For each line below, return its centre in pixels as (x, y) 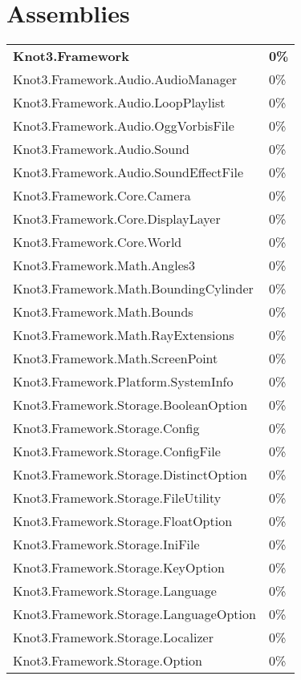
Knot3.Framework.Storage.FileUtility (117, 498)
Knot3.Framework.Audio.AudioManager (125, 79)
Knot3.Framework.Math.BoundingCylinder (133, 289)
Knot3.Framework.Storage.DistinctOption (130, 475)
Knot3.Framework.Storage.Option (108, 661)
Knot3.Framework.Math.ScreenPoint (116, 358)
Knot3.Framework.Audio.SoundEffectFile (128, 172)
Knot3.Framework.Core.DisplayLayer (117, 219)
